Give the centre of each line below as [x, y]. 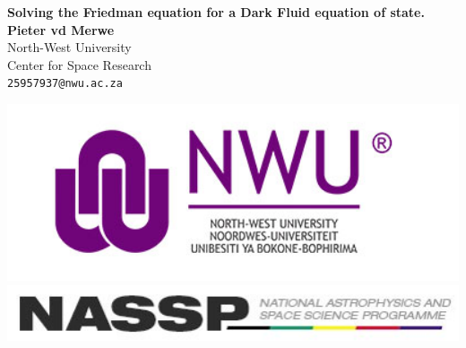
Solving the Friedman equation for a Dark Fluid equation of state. [216, 12]
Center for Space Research [79, 64]
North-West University [69, 47]
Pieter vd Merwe [61, 29]
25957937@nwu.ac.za [65, 84]
